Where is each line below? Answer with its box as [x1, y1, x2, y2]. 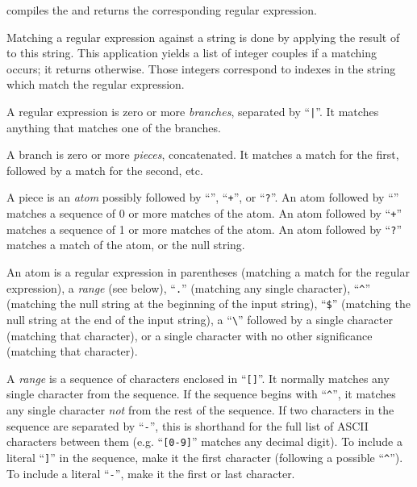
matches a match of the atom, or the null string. [6, 236, 245, 253]
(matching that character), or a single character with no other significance [6, 327, 373, 343]
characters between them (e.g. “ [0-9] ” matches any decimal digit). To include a [6, 433, 402, 450]
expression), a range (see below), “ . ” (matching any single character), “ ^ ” [6, 279, 371, 296]
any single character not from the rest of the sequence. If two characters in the [6, 402, 394, 418]
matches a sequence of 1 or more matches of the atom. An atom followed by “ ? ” [6, 220, 402, 237]
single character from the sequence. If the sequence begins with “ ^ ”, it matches [6, 385, 396, 402]
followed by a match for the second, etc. [6, 161, 203, 178]
